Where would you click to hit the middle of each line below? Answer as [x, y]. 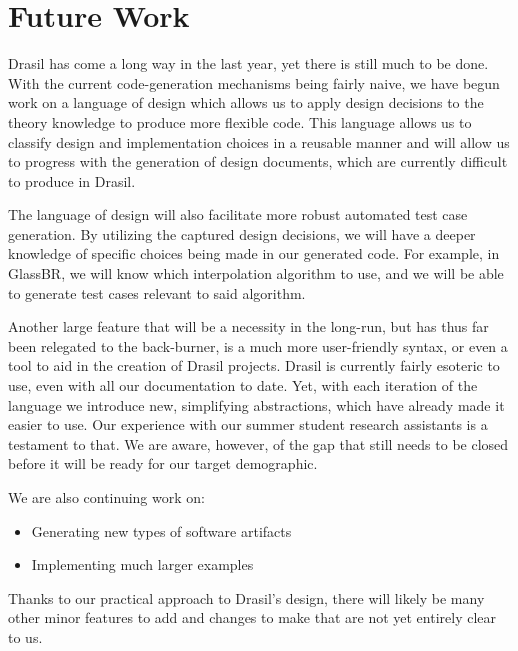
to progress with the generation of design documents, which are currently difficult [258, 161]
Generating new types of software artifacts [161, 530]
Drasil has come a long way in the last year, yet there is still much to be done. [248, 63]
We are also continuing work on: [106, 497]
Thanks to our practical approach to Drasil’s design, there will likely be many [246, 597]
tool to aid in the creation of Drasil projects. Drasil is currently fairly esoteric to [254, 365]
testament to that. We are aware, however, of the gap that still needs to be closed [258, 443]
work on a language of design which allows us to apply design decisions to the [246, 102]
